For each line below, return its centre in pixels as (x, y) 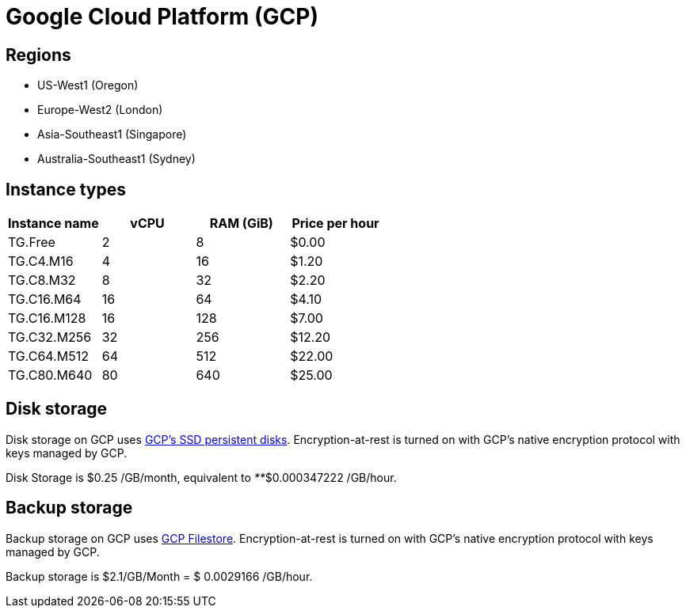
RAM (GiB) (241, 224)
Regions (38, 55)
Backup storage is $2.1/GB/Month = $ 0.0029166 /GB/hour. (159, 576)
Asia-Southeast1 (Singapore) (112, 135)
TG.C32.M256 (50, 337)
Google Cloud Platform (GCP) (162, 17)
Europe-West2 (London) (100, 110)
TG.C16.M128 (47, 318)
